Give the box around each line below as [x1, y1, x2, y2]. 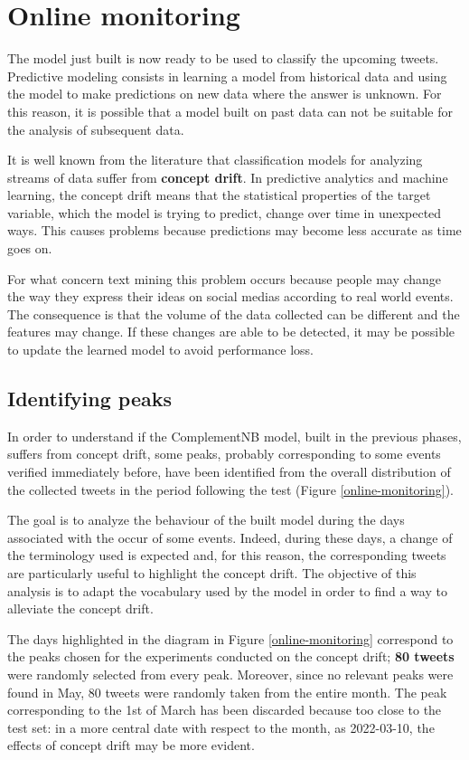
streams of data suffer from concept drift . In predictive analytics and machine [7, 167, 448, 186]
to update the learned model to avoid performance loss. [7, 340, 314, 359]
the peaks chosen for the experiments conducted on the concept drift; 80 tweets [7, 647, 455, 666]
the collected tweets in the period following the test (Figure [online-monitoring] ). [7, 480, 454, 499]
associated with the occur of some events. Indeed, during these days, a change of [7, 527, 453, 546]
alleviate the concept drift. [7, 599, 154, 618]
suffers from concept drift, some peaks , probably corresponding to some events [7, 444, 441, 463]
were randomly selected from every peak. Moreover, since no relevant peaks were [7, 664, 454, 683]
